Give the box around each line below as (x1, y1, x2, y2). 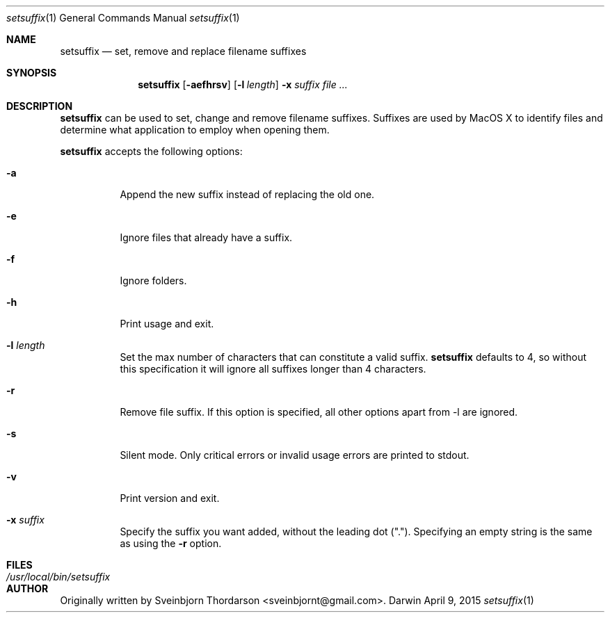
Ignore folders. (120, 275, 187, 286)
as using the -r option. (120, 537, 222, 549)
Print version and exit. (120, 492, 220, 504)
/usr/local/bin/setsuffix (6, 571, 111, 583)
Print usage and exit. (120, 318, 214, 330)
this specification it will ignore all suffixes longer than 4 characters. (120, 363, 426, 375)
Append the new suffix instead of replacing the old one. (120, 188, 375, 200)
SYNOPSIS (6, 67, 57, 79)
